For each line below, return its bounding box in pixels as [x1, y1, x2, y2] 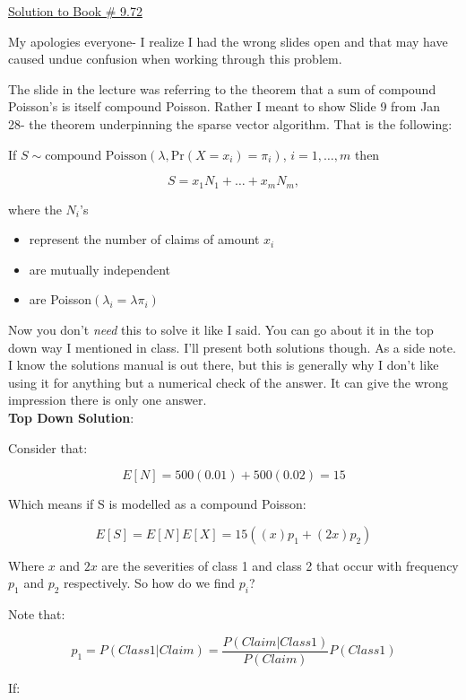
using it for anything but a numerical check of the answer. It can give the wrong [8, 372, 449, 391]
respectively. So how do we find [64, 573, 236, 592]
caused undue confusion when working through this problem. [8, 49, 342, 68]
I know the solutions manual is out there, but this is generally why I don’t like [8, 355, 439, 374]
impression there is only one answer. [8, 390, 207, 409]
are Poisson [29, 290, 92, 309]
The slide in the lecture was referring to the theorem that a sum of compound [8, 79, 436, 98]
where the [8, 199, 62, 218]
